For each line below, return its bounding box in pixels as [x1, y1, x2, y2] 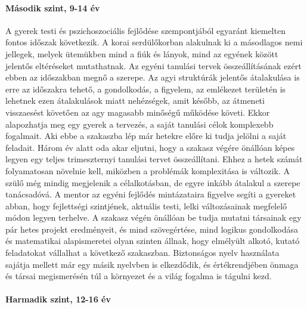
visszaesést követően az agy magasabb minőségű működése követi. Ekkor [5, 106, 270, 118]
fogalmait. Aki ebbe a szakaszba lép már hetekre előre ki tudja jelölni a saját [5, 129, 287, 142]
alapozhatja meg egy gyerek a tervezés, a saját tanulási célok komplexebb [5, 118, 274, 130]
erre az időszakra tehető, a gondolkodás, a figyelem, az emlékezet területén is [5, 82, 286, 95]
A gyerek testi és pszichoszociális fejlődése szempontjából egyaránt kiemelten [5, 24, 286, 36]
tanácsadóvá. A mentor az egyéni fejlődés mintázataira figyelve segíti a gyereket [5, 188, 296, 200]
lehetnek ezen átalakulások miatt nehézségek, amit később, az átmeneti [5, 94, 265, 107]
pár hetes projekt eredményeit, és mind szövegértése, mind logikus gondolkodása [5, 223, 298, 235]
